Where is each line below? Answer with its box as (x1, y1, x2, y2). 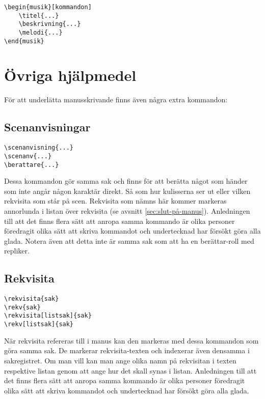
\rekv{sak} (4, 303, 41, 311)
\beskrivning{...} (18, 20, 81, 28)
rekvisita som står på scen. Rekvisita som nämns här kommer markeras (4, 195, 227, 206)
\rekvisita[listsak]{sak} (4, 312, 92, 320)
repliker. (4, 245, 30, 256)
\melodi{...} (18, 28, 63, 36)
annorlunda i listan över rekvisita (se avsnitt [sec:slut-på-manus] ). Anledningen (4, 205, 250, 216)
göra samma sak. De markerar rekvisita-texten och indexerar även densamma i (4, 345, 250, 356)
